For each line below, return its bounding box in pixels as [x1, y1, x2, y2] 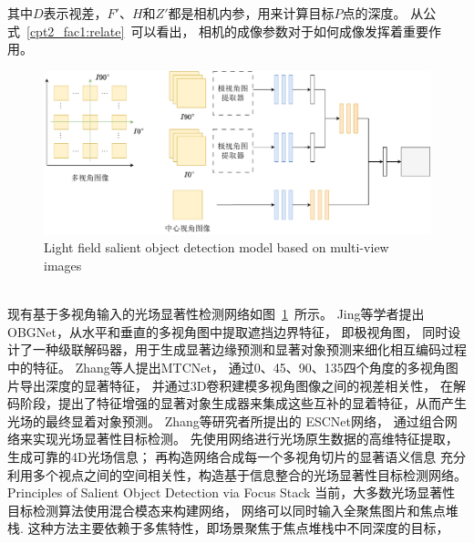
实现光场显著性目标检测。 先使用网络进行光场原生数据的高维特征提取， [32, 429, 459, 448]
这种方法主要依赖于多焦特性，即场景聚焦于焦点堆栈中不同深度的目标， [27, 518, 449, 538]
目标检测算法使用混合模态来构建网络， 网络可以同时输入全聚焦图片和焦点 [7, 500, 446, 519]
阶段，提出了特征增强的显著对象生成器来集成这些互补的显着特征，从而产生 [19, 394, 467, 413]
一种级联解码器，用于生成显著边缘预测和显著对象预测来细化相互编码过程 [32, 340, 467, 359]
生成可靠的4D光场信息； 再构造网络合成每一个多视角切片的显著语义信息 [7, 447, 437, 466]
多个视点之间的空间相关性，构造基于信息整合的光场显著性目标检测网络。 [32, 465, 467, 484]
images [44, 256, 82, 275]
